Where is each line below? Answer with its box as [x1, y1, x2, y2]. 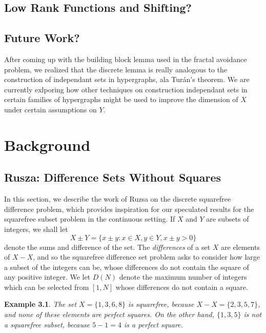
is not [243, 309, 262, 320]
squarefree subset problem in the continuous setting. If [4, 213, 175, 224]
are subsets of [206, 213, 249, 224]
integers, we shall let [4, 223, 68, 234]
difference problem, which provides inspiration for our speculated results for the [4, 203, 254, 214]
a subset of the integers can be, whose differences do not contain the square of [4, 261, 249, 272]
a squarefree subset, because [4, 319, 90, 329]
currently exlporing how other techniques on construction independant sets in [4, 84, 248, 94]
